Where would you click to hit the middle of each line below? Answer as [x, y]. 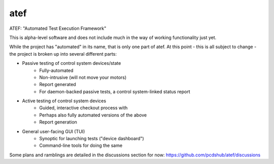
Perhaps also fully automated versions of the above [93, 115]
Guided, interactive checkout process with [83, 108]
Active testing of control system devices [64, 101]
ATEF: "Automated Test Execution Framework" [58, 28]
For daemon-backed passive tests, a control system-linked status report [115, 92]
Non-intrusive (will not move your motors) [83, 77]
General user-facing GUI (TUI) [54, 131]
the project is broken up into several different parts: [63, 54]
